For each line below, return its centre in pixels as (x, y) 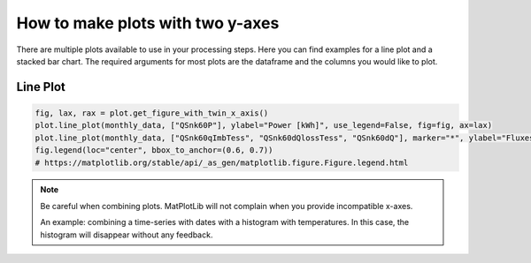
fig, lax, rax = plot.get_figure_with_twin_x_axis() (152, 113)
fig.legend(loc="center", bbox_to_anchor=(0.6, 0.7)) (154, 150)
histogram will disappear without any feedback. (127, 235)
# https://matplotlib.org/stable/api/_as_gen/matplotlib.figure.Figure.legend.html (222, 162)
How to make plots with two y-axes (148, 23)
